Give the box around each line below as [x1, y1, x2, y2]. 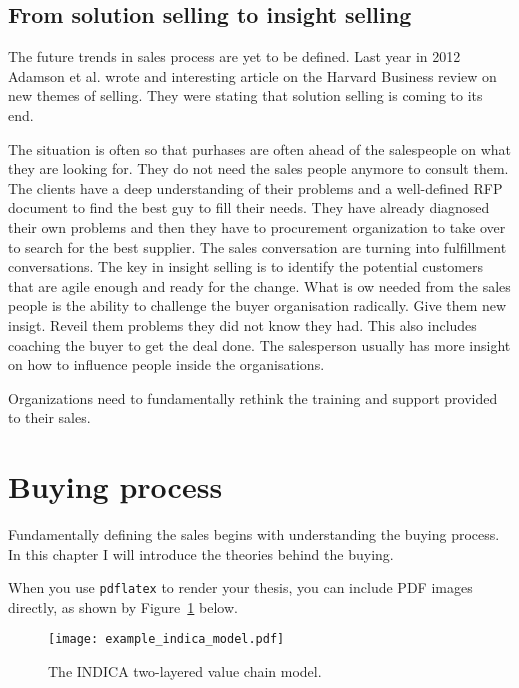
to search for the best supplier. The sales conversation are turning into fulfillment [8, 236, 507, 257]
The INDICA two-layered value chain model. [48, 661, 322, 682]
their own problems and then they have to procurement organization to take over [8, 216, 506, 237]
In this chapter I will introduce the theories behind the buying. [8, 543, 394, 564]
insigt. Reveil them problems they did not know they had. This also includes [8, 314, 477, 335]
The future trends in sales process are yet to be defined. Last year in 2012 [8, 46, 461, 67]
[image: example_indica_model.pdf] [48, 632, 285, 647]
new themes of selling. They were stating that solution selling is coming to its [8, 85, 483, 106]
